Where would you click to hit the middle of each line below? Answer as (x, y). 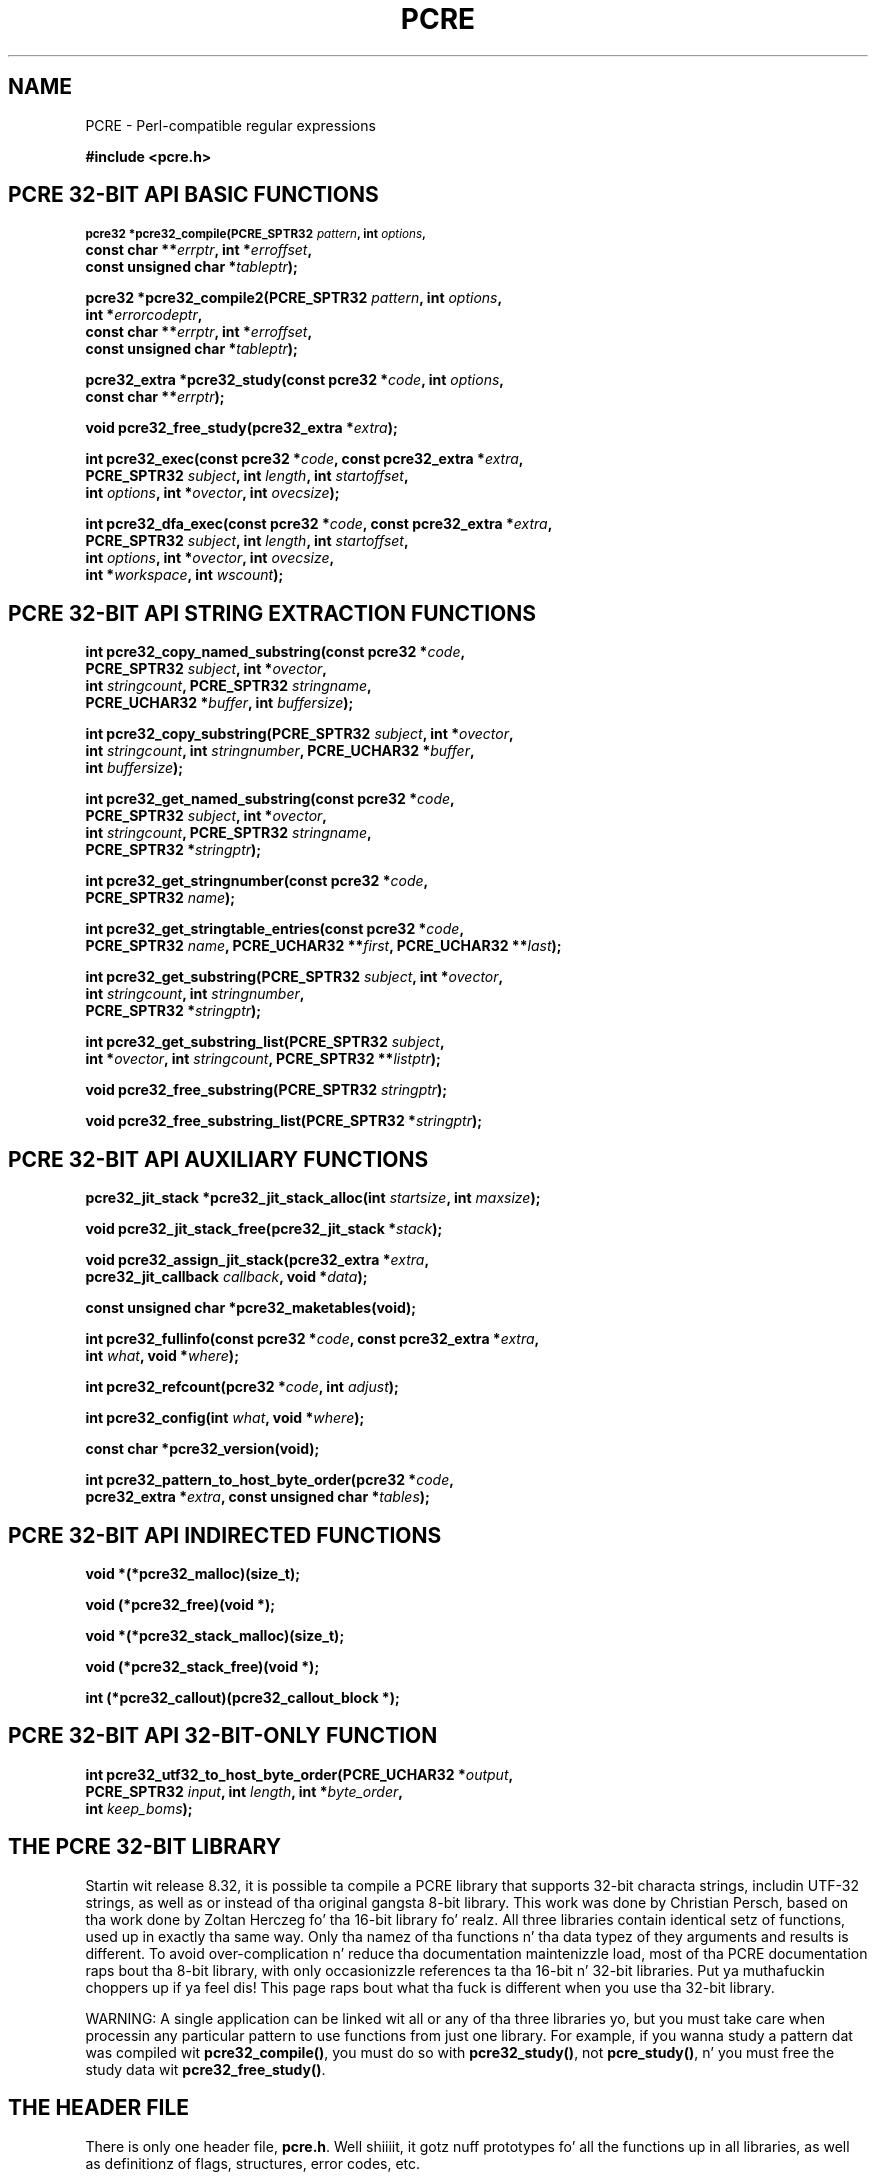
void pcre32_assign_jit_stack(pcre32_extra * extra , (257, 1260)
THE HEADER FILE (99, 2108)
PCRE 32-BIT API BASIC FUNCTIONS (193, 195)
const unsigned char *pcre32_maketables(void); (251, 1308)
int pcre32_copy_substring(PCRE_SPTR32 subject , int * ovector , (299, 734)
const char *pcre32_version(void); (202, 1449)
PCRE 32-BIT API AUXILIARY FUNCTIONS (218, 1159)
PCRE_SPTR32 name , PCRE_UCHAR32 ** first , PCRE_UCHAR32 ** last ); (323, 946)
